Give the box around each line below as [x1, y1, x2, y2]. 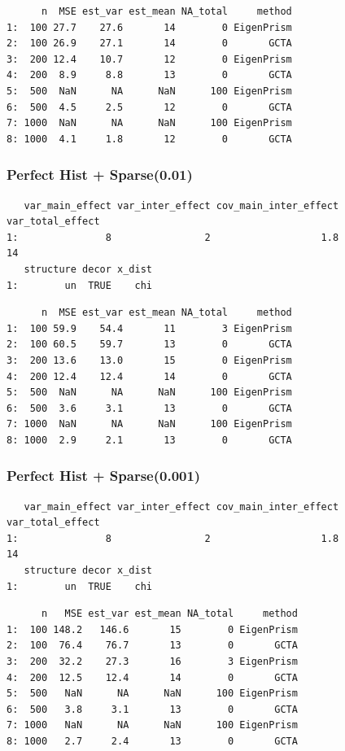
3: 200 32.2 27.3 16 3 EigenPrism [7, 656, 298, 668]
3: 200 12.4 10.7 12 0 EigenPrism [7, 53, 292, 65]
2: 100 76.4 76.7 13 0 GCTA [7, 640, 298, 652]
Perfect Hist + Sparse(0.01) [7, 164, 193, 185]
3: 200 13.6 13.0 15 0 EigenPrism [7, 354, 292, 366]
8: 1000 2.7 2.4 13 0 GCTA [7, 736, 298, 747]
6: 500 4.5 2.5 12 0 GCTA [7, 101, 292, 113]
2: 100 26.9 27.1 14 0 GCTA [7, 37, 292, 50]
